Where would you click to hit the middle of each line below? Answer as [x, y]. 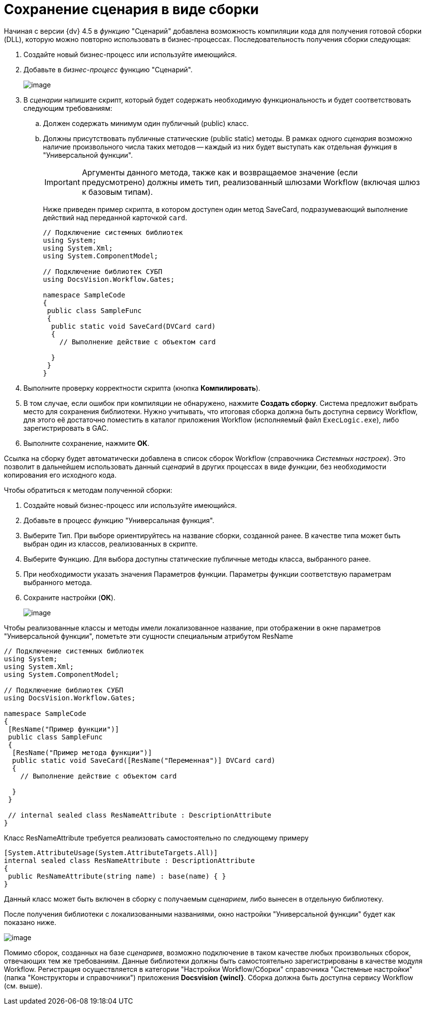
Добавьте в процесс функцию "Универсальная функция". [119, 520]
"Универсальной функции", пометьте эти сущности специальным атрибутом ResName [149, 636]
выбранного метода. [58, 582]
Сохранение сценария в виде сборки [132, 9]
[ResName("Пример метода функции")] [82, 752]
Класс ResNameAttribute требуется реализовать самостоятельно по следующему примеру [156, 838]
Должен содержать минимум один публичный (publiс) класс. [146, 123]
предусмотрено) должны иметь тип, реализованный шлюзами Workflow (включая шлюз [251, 182]
